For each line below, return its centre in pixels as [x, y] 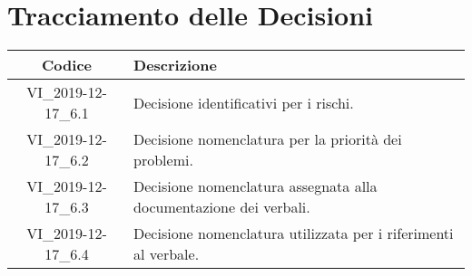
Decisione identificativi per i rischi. [244, 102]
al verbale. [167, 254]
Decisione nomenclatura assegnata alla [256, 186]
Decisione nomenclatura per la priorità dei [268, 139]
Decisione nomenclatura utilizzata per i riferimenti [294, 233]
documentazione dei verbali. [222, 207]
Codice [67, 65]
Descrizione [175, 65]
